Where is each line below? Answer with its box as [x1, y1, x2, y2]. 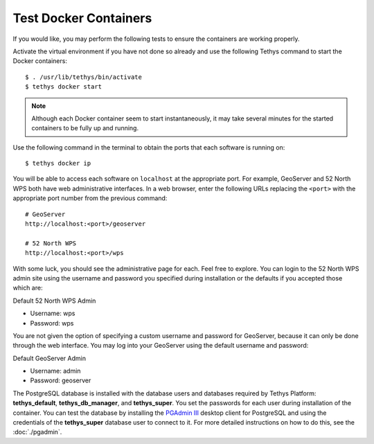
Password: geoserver [30, 376, 91, 384]
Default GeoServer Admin [12, 354, 87, 362]
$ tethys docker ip [25, 159, 91, 168]
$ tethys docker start [25, 83, 103, 91]
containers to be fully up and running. [31, 124, 139, 132]
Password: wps [30, 319, 74, 327]
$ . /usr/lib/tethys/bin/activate [25, 73, 142, 81]
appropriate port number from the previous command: [12, 194, 168, 202]
